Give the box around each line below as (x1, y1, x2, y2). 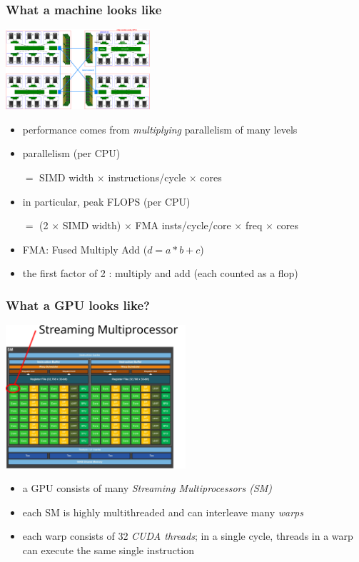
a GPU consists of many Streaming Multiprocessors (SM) (22, 481, 273, 496)
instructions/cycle (108, 170, 186, 185)
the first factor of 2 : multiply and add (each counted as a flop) (22, 266, 298, 281)
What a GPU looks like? (6, 296, 150, 313)
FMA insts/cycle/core (135, 218, 231, 233)
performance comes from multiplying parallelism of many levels (22, 121, 298, 136)
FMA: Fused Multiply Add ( (22, 241, 148, 256)
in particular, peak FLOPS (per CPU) (22, 194, 191, 209)
